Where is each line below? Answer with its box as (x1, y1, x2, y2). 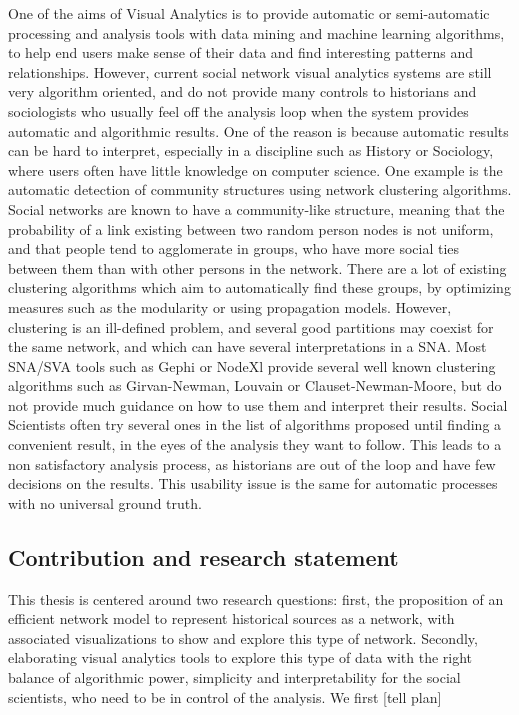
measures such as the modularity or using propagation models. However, (8, 296, 452, 317)
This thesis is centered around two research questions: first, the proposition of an (8, 588, 504, 609)
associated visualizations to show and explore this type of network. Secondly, (8, 627, 478, 648)
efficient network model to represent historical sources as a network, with (8, 608, 455, 629)
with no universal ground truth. (8, 492, 202, 513)
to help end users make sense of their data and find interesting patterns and (8, 42, 473, 63)
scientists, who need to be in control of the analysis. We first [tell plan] (8, 686, 442, 707)
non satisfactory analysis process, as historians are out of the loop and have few (8, 453, 496, 474)
